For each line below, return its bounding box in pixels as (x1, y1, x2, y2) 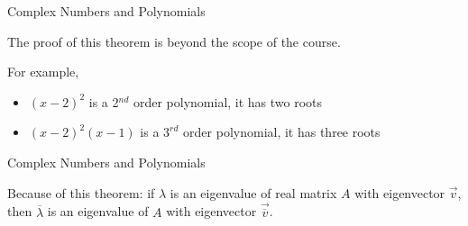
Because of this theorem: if (7, 183, 155, 202)
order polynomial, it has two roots (133, 92, 323, 111)
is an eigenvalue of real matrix (170, 183, 337, 202)
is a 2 (88, 92, 119, 111)
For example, (7, 62, 79, 81)
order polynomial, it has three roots (183, 122, 381, 141)
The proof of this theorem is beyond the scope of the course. (7, 32, 341, 50)
